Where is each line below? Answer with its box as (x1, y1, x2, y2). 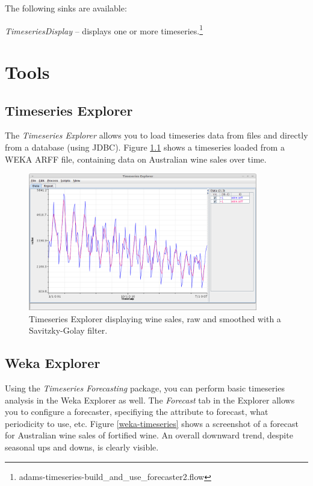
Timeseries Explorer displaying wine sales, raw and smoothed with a (29, 312, 281, 325)
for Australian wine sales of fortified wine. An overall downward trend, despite (5, 429, 293, 441)
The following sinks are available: (5, 2, 127, 14)
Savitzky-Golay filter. (29, 324, 108, 337)
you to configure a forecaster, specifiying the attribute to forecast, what (5, 405, 268, 418)
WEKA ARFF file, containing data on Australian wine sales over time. (5, 152, 267, 165)
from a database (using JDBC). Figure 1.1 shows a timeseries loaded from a (5, 141, 285, 154)
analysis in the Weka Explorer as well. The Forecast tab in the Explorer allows (5, 393, 295, 406)
